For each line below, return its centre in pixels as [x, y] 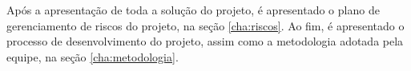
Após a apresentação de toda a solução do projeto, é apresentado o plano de [193, 10]
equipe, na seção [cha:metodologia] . [93, 56]
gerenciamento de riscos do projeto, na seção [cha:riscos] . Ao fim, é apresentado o [205, 25]
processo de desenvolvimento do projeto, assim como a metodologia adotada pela [205, 41]
